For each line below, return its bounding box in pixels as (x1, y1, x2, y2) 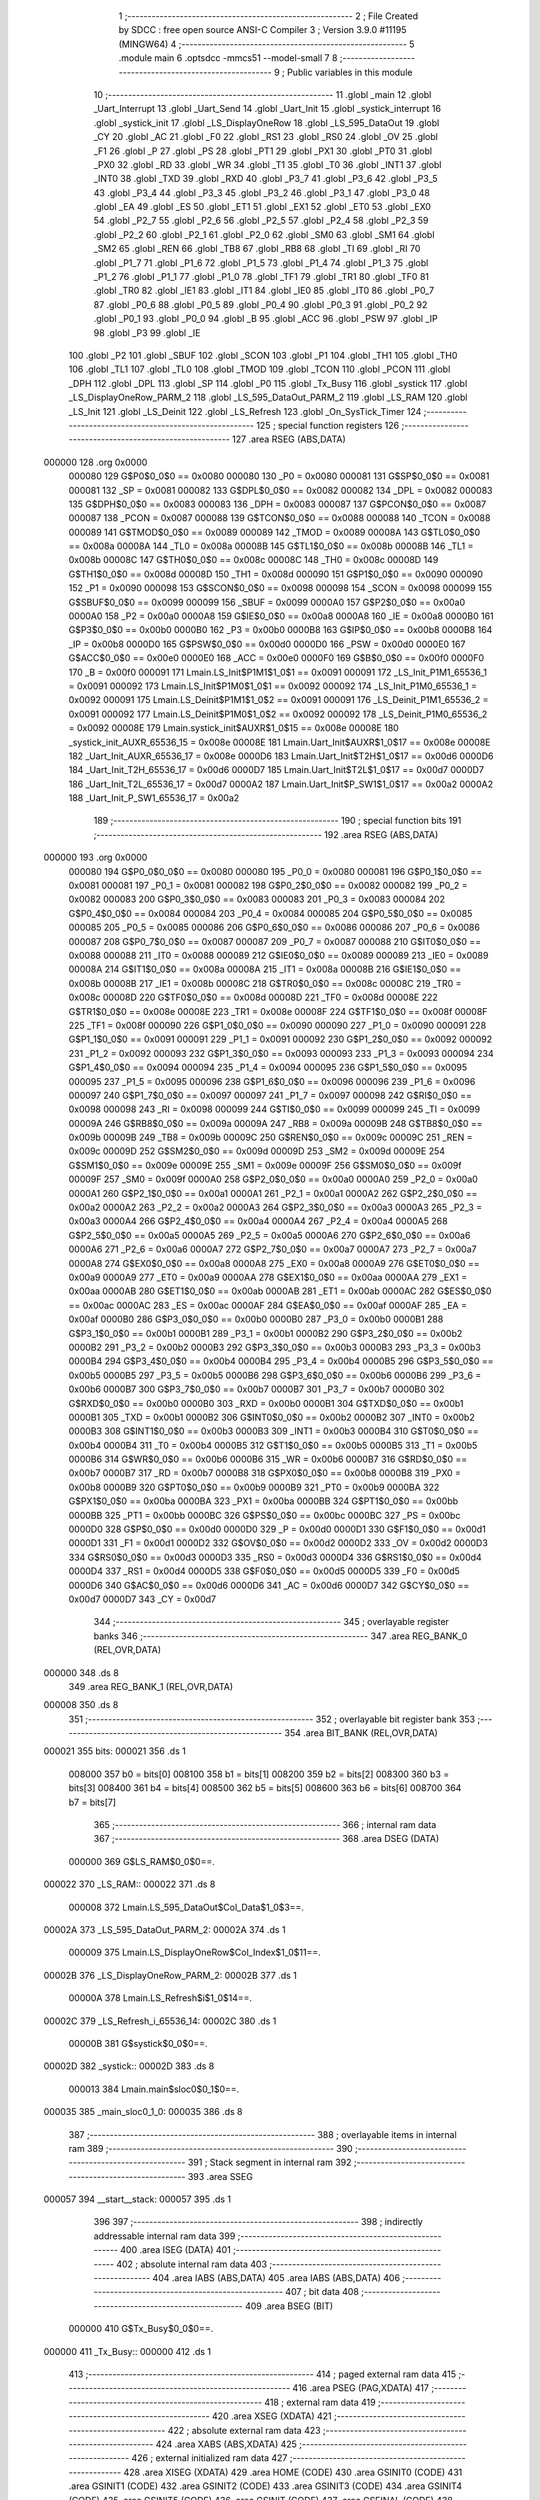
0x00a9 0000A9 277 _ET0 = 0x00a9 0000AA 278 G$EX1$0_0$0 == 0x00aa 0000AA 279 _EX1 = (68, 1271, 468, 1283)
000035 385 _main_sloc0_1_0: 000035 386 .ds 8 (43, 2106, 244, 2118)
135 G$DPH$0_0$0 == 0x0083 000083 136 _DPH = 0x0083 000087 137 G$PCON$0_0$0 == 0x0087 (68, 498, 487, 510)
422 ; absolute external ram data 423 (167, 2424, 321, 2436)
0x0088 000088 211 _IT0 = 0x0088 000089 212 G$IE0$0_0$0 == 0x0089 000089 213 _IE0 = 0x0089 (68, 950, 489, 961)
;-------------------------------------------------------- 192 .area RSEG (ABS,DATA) (93, 828, 439, 840)
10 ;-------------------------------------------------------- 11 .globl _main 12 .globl (93, 88, 432, 100)
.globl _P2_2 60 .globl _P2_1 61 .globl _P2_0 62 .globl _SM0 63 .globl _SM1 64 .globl (93, 228, 435, 240)
